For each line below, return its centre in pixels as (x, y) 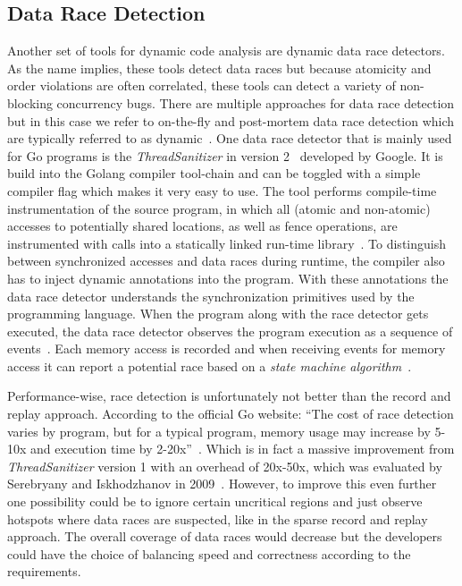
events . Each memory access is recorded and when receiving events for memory (227, 348)
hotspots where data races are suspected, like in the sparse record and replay (218, 518)
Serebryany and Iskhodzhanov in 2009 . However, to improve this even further (222, 484)
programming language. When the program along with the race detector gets (218, 314)
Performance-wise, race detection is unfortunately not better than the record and (229, 396)
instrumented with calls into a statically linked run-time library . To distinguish (227, 243)
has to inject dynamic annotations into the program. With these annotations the (228, 278)
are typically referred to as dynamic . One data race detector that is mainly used (230, 138)
